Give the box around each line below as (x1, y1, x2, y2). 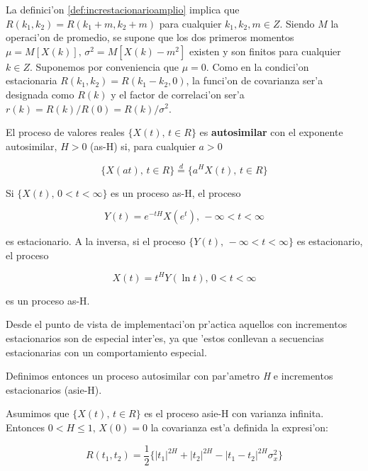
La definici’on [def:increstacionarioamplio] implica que (6, 2, 240, 16)
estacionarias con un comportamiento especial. (6, 344, 207, 359)
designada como (6, 86, 74, 101)
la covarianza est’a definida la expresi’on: (150, 420, 328, 434)
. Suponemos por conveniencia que (29, 59, 179, 74)
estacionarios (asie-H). (6, 382, 102, 397)
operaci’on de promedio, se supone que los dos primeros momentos (6, 30, 294, 45)
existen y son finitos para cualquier (189, 43, 341, 58)
